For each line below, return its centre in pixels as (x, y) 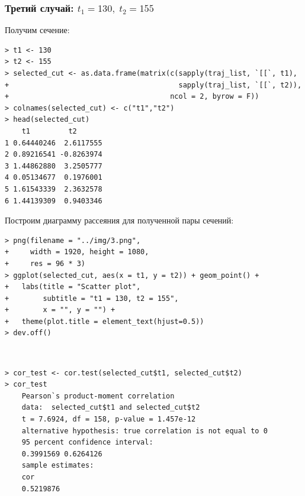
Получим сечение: (37, 30)
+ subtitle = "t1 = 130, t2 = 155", (92, 298)
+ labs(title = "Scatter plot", (73, 287)
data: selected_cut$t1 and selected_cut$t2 (111, 408)
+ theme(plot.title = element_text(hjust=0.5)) (105, 321)
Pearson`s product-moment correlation (98, 396)
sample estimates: (58, 466)
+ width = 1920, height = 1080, (77, 252)
